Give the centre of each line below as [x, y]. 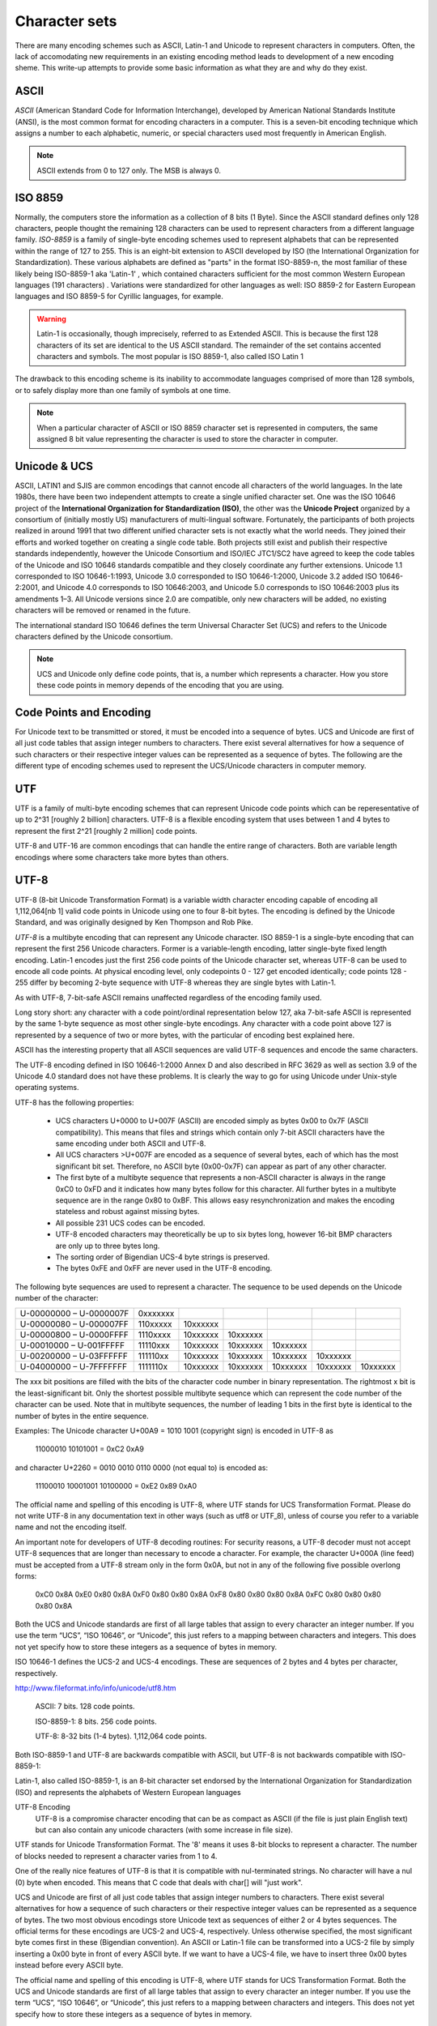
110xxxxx [155, 1324]
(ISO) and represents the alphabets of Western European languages [128, 1792]
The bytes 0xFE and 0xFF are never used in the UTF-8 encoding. [164, 1268]
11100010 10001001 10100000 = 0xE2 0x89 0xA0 [116, 1486]
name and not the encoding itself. [71, 1527]
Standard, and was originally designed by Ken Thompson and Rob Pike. [134, 922]
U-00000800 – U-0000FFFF [74, 1335]
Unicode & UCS [54, 466]
